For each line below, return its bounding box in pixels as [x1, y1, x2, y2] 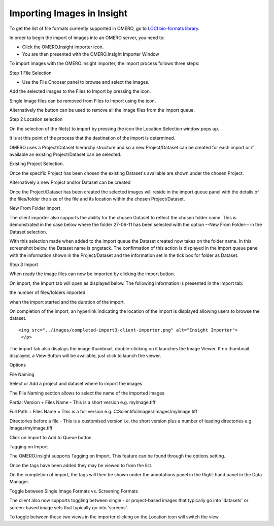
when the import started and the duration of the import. [9, 299, 125, 305]
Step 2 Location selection [9, 116, 63, 122]
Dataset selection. [9, 228, 48, 235]
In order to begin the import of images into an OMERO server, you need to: [9, 35, 165, 41]
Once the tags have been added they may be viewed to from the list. [9, 462, 153, 468]
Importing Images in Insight [9, 8, 128, 19]
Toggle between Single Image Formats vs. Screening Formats [9, 488, 138, 494]
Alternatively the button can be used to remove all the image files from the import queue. [9, 107, 195, 113]
